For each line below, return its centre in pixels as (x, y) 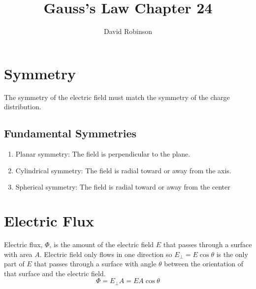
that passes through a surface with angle (95, 264)
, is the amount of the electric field (102, 244)
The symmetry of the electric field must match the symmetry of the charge (117, 97)
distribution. (23, 107)
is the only (232, 254)
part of (14, 264)
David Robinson (128, 31)
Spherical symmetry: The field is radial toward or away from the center (123, 187)
